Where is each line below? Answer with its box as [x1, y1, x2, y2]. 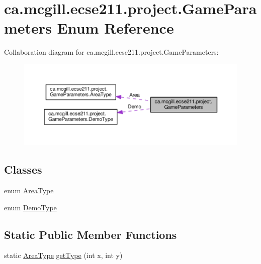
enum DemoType [4, 202, 57, 212]
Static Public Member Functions [4, 226, 177, 242]
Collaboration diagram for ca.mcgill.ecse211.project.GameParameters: [4, 47, 219, 57]
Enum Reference [57, 18, 174, 38]
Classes [4, 162, 42, 177]
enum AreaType [4, 185, 54, 195]
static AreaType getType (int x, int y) [4, 250, 123, 260]
